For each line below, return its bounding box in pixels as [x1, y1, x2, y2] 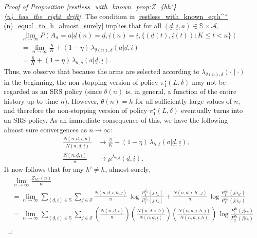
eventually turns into [181, 105, 243, 115]
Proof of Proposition [4, 1, 64, 11]
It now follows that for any [4, 164, 84, 174]
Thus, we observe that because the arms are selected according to [4, 66, 200, 76]
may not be [192, 76, 226, 87]
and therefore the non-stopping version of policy [4, 105, 147, 115]
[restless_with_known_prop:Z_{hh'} [66, 1, 177, 11]
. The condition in [81, 11, 135, 21]
